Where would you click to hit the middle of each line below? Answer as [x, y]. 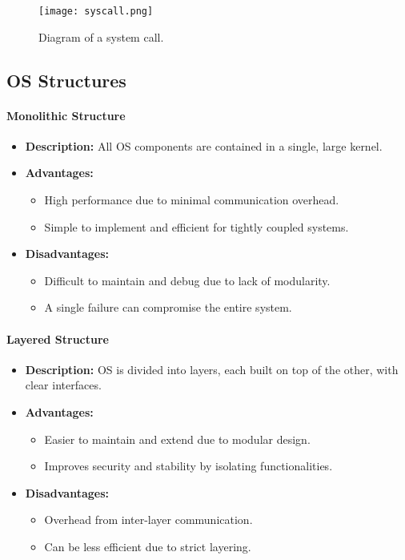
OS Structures [66, 80]
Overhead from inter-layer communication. [148, 520]
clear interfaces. [63, 385]
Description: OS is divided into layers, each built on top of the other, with [212, 369]
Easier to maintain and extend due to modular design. [177, 439]
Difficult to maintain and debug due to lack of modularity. [187, 280]
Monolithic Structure [66, 115]
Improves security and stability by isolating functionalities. [188, 466]
